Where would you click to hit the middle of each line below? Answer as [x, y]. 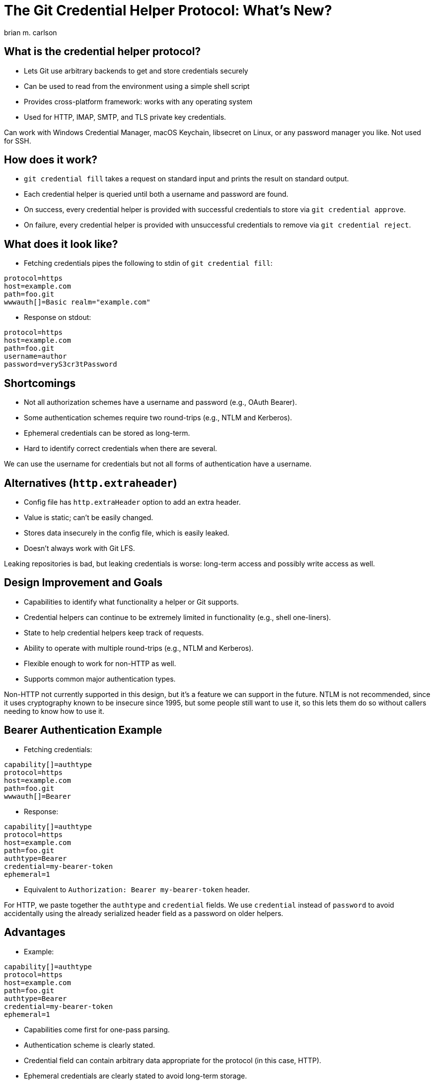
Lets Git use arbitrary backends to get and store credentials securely [136, 71]
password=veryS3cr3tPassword [61, 364]
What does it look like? [61, 244]
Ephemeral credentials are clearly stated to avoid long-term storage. [136, 1076]
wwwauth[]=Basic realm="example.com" [77, 302]
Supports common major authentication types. [100, 679]
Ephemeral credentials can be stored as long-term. [107, 433]
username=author [36, 356]
